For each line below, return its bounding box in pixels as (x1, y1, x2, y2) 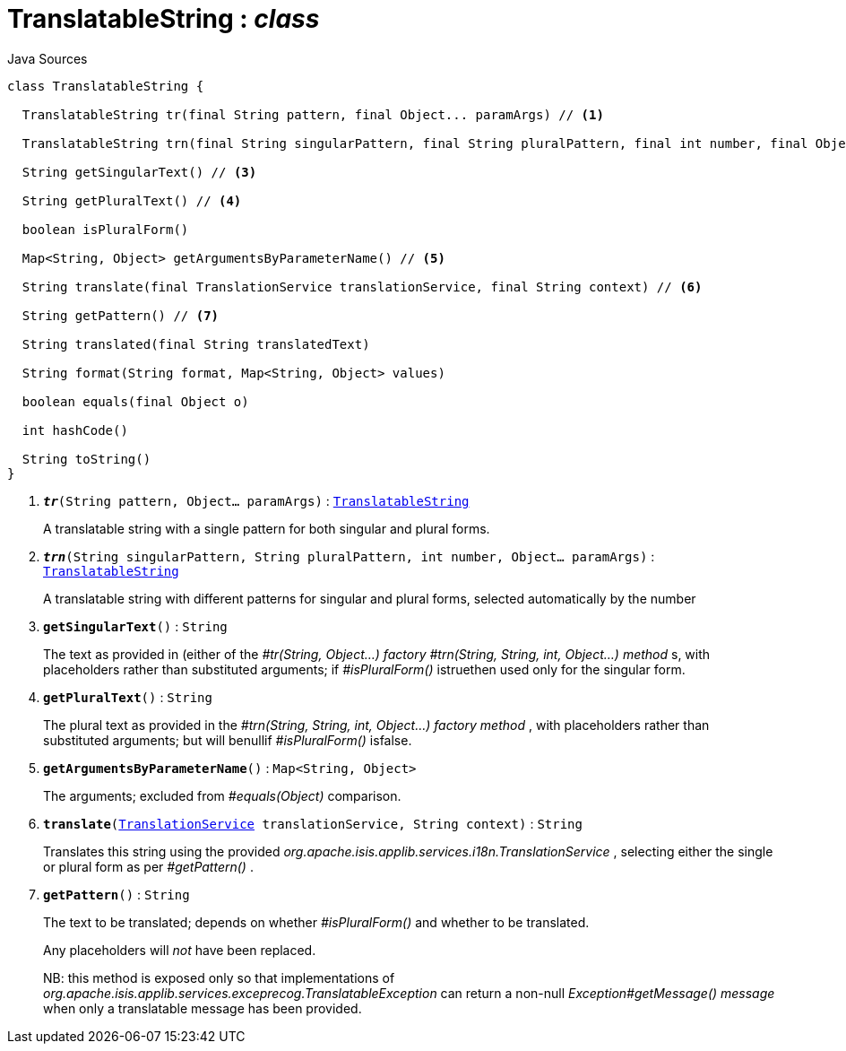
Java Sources (7, 50, 88, 66)
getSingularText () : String (43, 618, 228, 634)
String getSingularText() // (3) (22, 164, 257, 179)
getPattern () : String (43, 886, 190, 902)
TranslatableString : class (7, 4, 320, 34)
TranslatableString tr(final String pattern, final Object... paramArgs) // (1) (22, 107, 604, 122)
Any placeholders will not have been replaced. (43, 942, 316, 958)
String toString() (22, 451, 151, 466)
